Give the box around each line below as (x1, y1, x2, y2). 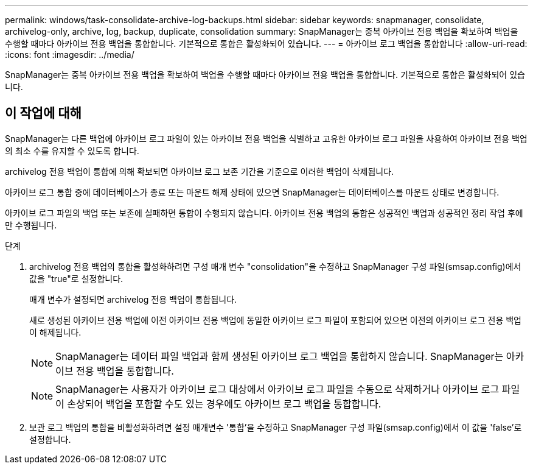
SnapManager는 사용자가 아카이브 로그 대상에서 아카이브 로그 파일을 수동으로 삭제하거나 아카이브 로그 (55, 383, 500, 395)
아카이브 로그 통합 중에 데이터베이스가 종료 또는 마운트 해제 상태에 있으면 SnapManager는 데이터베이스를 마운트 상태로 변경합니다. (5, 186, 500, 197)
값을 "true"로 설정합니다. (29, 273, 124, 284)
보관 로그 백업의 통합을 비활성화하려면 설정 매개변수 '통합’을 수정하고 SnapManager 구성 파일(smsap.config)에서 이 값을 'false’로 (29, 421, 522, 432)
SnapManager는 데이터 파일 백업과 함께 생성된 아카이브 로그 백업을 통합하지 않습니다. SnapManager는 (55, 350, 504, 362)
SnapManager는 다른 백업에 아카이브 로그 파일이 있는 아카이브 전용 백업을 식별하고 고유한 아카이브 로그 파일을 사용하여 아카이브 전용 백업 (5, 133, 528, 144)
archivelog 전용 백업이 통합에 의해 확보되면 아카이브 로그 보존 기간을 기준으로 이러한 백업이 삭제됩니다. (5, 166, 394, 177)
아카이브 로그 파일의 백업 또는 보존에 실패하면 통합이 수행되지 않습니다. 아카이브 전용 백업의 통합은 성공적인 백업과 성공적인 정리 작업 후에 (5, 207, 523, 218)
